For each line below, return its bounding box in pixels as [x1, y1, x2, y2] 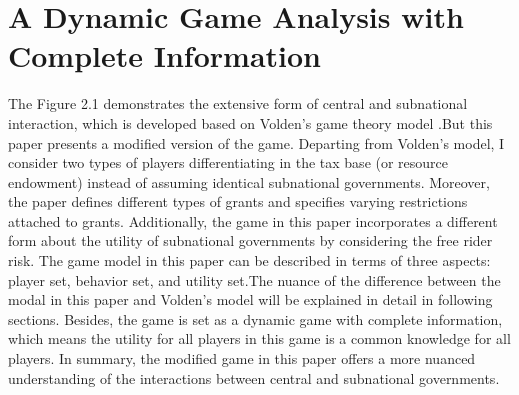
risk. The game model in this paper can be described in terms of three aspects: [8, 250, 491, 271]
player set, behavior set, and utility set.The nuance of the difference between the [8, 269, 501, 290]
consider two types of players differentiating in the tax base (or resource [8, 152, 449, 173]
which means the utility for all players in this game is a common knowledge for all [8, 328, 511, 349]
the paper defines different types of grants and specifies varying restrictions [8, 191, 468, 212]
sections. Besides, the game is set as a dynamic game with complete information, [8, 308, 503, 329]
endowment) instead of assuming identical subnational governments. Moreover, [8, 171, 490, 192]
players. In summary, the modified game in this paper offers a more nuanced [8, 348, 476, 369]
